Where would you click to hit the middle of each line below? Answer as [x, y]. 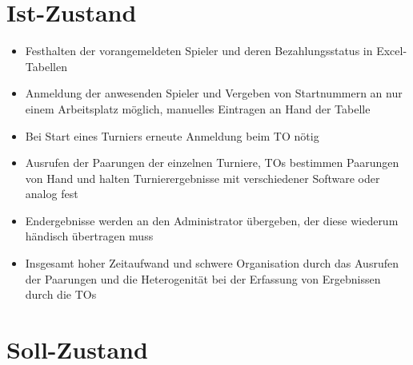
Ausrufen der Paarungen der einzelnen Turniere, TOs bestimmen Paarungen [212, 163]
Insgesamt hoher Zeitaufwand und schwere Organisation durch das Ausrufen [212, 263]
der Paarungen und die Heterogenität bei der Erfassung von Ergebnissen [203, 278]
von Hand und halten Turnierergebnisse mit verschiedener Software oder [202, 178]
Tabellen [46, 66]
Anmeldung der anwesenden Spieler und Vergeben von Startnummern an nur [214, 93]
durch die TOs [61, 294]
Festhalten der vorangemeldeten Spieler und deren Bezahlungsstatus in [199, 51]
